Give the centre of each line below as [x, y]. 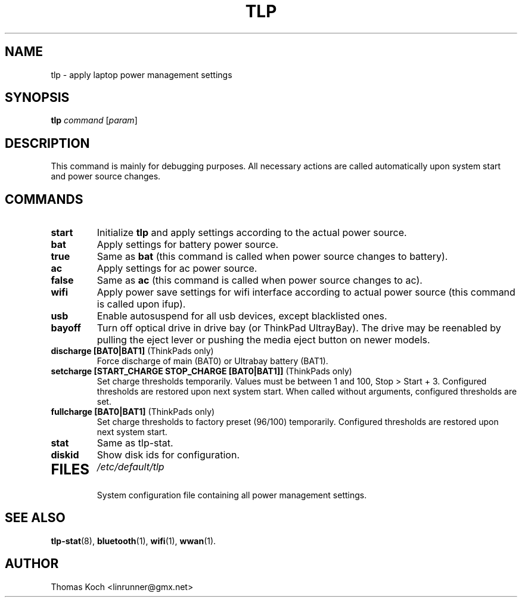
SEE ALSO [35, 518]
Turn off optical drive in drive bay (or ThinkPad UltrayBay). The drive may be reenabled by [299, 328]
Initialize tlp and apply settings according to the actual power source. [252, 233]
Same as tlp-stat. [135, 443]
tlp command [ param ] [94, 120]
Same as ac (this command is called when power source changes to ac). [260, 280]
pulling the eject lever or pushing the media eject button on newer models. [263, 340]
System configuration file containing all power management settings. [232, 495]
